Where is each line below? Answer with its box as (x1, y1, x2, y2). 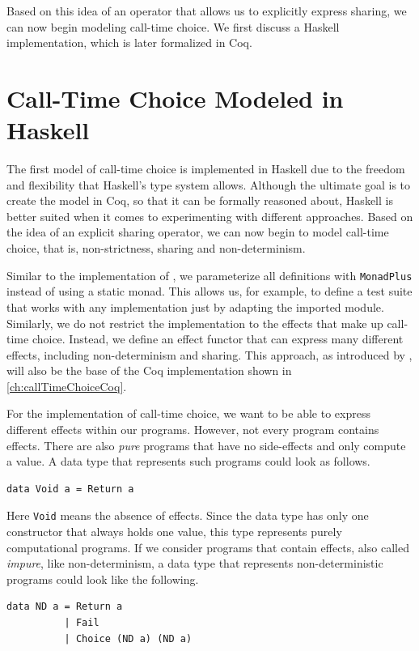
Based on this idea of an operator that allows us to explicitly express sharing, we (6, 2, 407, 19)
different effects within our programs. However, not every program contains (6, 421, 379, 438)
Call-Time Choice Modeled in (6, 81, 344, 114)
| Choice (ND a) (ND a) (64, 632, 193, 645)
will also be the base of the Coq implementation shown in (6, 362, 292, 379)
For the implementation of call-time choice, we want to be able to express (6, 405, 370, 422)
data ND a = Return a (6, 601, 123, 613)
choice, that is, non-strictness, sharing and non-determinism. (6, 240, 306, 257)
